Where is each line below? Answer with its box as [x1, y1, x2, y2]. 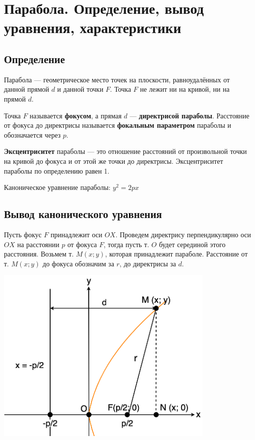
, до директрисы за [119, 258, 176, 268]
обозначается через [4, 129, 61, 140]
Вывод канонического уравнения [4, 206, 162, 221]
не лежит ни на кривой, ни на [140, 84, 230, 94]
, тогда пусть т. [103, 239, 149, 249]
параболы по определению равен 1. [4, 165, 110, 176]
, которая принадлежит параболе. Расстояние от [105, 249, 248, 259]
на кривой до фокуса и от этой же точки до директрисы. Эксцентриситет [4, 155, 223, 166]
